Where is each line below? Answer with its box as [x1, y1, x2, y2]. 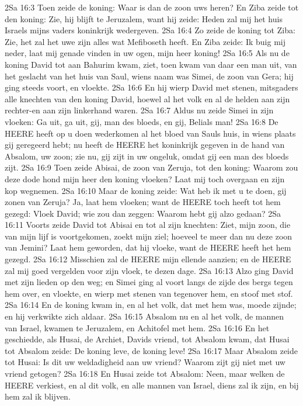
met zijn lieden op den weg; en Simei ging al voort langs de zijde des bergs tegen [5, 276, 293, 288]
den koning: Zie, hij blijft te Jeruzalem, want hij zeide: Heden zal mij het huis [5, 12, 283, 25]
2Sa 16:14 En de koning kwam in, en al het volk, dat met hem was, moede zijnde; [5, 299, 297, 311]
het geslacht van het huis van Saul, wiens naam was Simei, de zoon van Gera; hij [5, 70, 294, 82]
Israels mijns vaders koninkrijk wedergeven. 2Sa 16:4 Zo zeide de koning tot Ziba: [5, 24, 295, 36]
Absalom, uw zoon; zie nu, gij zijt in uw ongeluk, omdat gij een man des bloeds [5, 150, 289, 162]
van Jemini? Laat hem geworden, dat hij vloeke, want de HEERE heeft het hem [5, 241, 291, 254]
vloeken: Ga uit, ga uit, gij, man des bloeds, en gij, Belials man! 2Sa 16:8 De [5, 115, 278, 127]
